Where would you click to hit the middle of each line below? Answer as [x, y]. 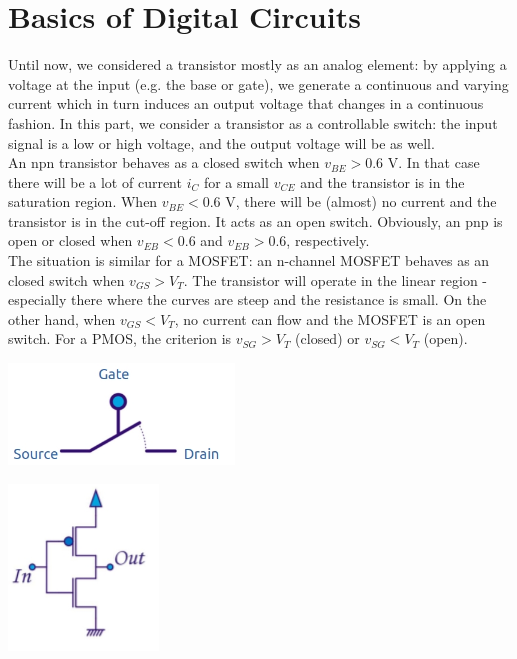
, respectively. [328, 240]
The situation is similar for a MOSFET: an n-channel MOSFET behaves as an [249, 260]
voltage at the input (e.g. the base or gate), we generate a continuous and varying [258, 83]
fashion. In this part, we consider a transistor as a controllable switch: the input [253, 122]
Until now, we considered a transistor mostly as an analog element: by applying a [257, 64]
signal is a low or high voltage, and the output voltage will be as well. [221, 142]
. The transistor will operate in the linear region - [335, 279]
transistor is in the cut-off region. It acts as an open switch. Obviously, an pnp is [255, 220]
